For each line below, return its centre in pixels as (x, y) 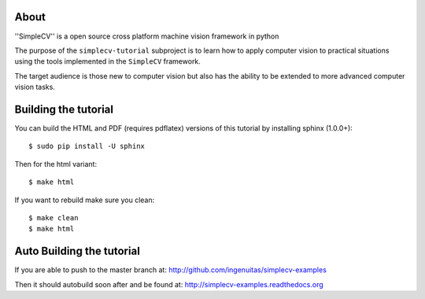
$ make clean (54, 218)
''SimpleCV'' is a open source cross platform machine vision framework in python (147, 36)
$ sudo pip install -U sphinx (87, 146)
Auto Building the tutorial (78, 251)
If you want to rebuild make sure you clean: (85, 200)
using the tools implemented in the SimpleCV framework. (107, 61)
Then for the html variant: (56, 164)
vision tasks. (35, 87)
